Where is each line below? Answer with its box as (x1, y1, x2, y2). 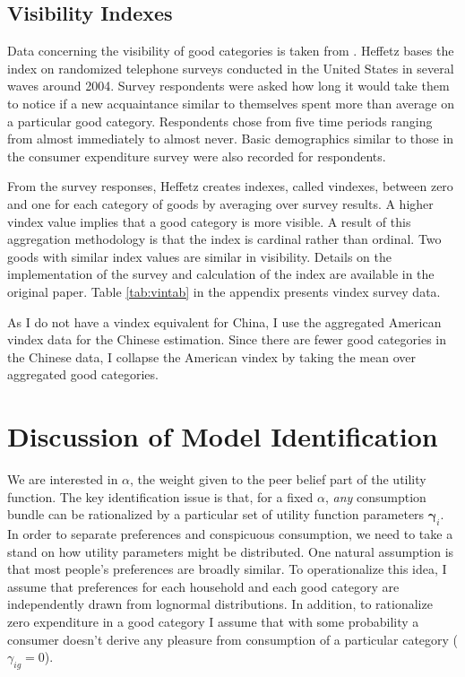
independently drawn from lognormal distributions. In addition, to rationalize (7, 595, 433, 613)
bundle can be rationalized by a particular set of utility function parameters (7, 505, 425, 524)
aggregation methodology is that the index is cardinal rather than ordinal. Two (7, 230, 442, 248)
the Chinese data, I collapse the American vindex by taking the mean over (7, 347, 416, 366)
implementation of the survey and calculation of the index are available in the (7, 265, 435, 283)
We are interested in (7, 470, 118, 489)
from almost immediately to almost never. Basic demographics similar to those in (7, 129, 454, 148)
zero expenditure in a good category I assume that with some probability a (7, 612, 419, 630)
